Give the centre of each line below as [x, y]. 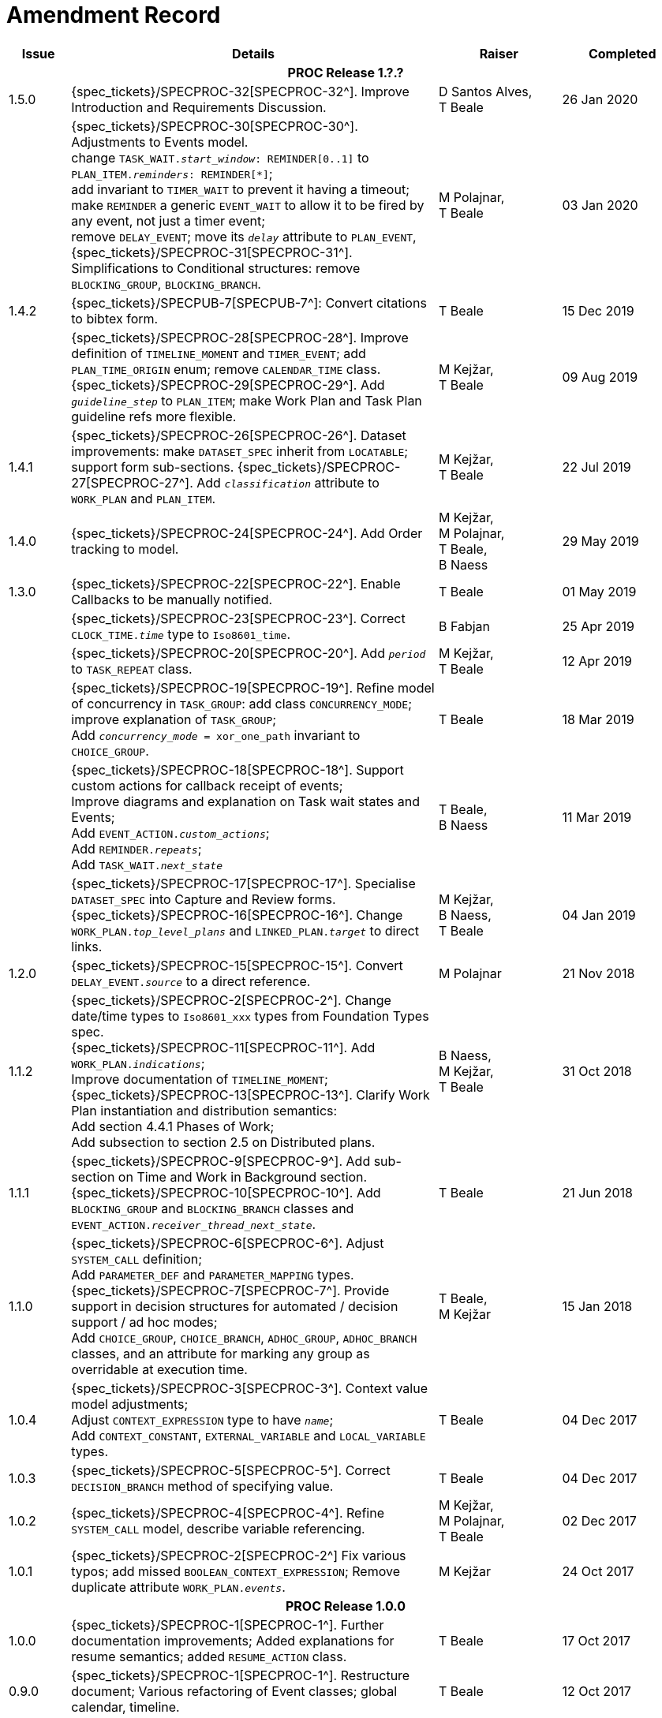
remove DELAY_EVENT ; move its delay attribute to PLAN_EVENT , [244, 236]
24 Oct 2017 [598, 1571]
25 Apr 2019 [598, 626]
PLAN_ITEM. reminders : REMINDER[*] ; [172, 173]
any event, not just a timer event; [168, 220]
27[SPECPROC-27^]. [132, 482]
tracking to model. [125, 549]
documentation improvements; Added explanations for [233, 1640]
